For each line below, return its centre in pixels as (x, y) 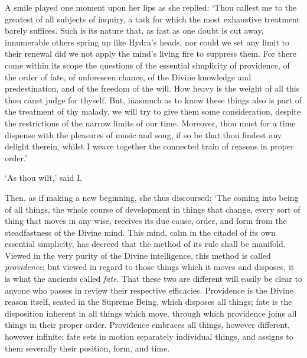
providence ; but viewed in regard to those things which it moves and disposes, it (150, 267)
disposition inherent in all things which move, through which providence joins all (151, 313)
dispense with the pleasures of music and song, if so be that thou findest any (143, 134)
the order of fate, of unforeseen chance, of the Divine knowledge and (128, 77)
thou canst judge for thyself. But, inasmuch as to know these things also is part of (153, 100)
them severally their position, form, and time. (87, 348)
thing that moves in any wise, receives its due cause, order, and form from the (146, 221)
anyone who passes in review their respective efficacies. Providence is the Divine (149, 290)
